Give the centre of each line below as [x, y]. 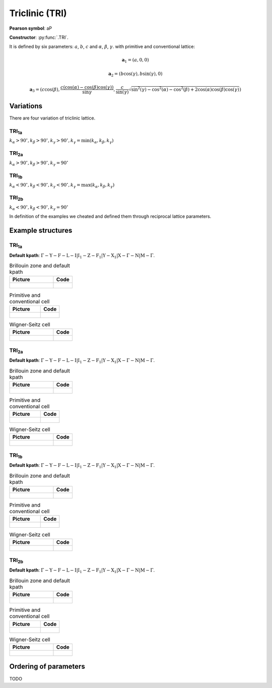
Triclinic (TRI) [38, 13]
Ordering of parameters [47, 667]
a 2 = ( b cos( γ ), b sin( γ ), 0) [135, 74]
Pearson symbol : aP [31, 28]
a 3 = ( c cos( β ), [45, 90]
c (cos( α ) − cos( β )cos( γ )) [87, 87]
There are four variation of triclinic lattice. [52, 118]
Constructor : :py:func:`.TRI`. [39, 37]
